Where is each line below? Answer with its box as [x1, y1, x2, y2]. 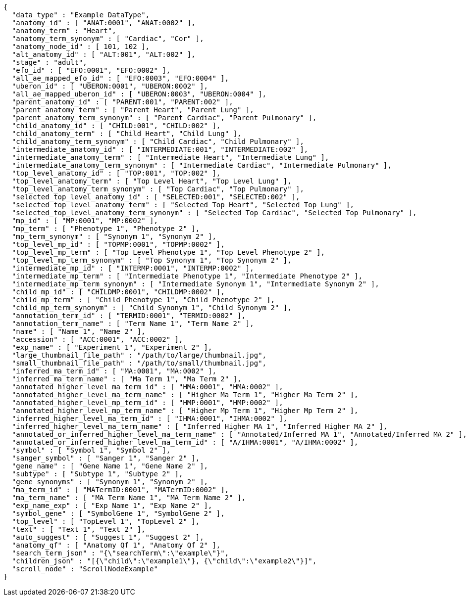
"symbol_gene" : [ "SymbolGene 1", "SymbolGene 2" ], [11, 509, 225, 517]
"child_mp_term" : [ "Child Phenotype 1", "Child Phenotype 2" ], [11, 296, 275, 304]
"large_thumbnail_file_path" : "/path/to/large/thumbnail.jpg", [11, 351, 267, 359]
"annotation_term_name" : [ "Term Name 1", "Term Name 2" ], [11, 320, 254, 327]
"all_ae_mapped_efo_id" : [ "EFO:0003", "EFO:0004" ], [11, 74, 229, 82]
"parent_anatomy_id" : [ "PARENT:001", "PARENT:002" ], [11, 98, 233, 106]
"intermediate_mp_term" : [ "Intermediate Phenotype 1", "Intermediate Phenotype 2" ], [11, 272, 363, 280]
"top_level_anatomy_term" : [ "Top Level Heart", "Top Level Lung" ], [11, 177, 292, 185]
